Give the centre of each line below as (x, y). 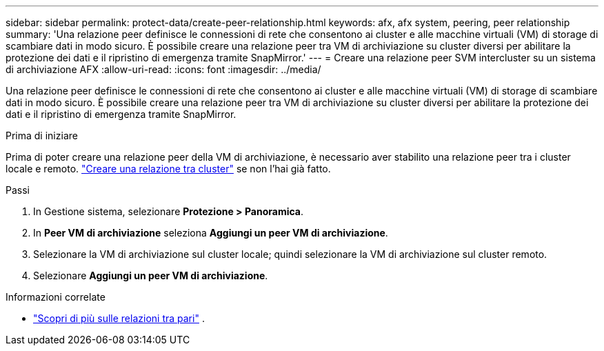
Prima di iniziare (42, 136)
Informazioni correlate (56, 297)
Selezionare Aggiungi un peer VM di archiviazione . (151, 275)
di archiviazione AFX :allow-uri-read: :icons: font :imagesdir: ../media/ (163, 69)
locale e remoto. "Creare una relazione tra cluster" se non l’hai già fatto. (168, 169)
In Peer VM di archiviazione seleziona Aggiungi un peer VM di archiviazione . (211, 233)
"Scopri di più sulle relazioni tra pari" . (119, 318)
